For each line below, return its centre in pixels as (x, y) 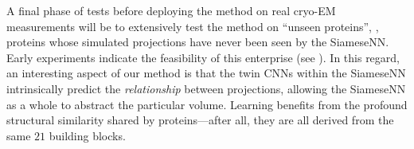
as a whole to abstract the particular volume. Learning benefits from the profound (207, 104)
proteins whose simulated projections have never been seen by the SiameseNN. (198, 42)
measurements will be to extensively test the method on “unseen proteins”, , (193, 26)
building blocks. (87, 135)
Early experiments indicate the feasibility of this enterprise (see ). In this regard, (203, 57)
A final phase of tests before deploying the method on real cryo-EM (171, 10)
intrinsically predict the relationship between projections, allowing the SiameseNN (206, 88)
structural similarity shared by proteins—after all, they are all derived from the (200, 120)
